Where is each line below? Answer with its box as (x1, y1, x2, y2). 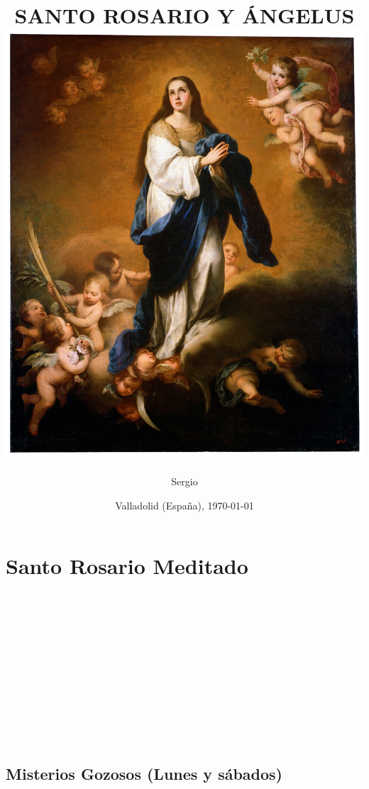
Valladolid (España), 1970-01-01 (115, 497, 254, 512)
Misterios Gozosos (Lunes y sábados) (6, 762, 283, 784)
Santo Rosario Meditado (6, 551, 248, 580)
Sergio (171, 474, 198, 489)
